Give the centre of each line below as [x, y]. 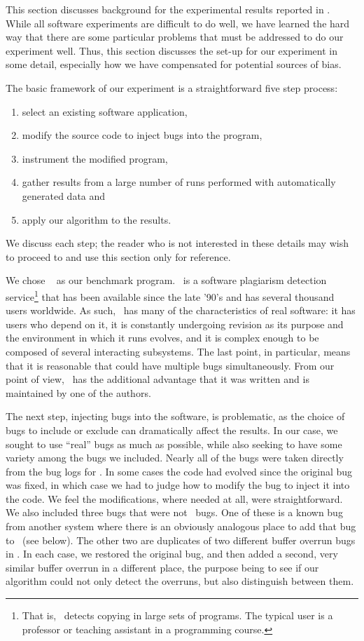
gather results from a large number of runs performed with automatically [179, 182]
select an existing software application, [105, 111]
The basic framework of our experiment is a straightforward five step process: [172, 87]
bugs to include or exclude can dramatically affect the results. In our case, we [172, 430]
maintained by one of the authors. [78, 392]
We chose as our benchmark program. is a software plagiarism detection [166, 280]
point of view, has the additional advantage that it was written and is [157, 379]
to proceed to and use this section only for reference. [118, 256]
